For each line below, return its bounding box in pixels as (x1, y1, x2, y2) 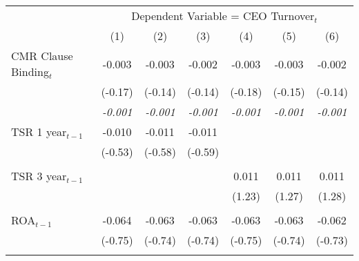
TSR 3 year (11, 168, 67, 184)
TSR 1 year (11, 124, 67, 139)
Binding (11, 64, 49, 79)
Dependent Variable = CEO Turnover (131, 8, 315, 23)
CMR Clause (11, 48, 73, 64)
